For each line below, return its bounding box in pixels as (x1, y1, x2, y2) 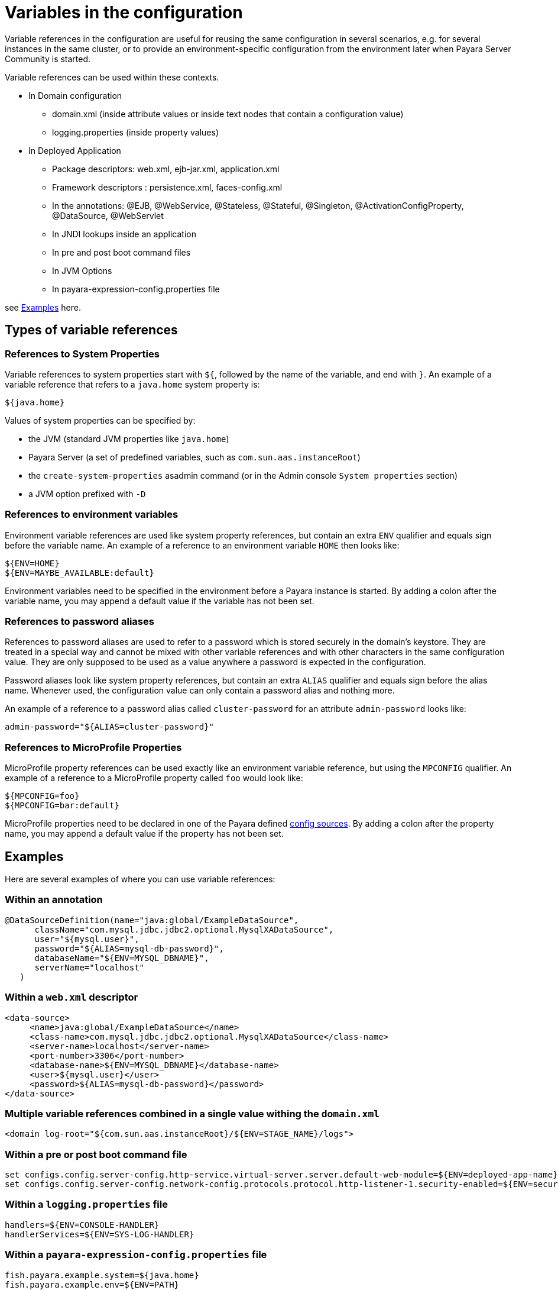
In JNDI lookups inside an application (52, 228, 196, 239)
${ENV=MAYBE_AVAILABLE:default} (5, 567, 154, 578)
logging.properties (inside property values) (52, 127, 219, 137)
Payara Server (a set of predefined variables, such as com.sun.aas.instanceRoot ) (28, 451, 361, 462)
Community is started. (5, 53, 91, 64)
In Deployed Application (28, 145, 121, 156)
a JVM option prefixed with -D (28, 488, 146, 499)
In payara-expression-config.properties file (52, 283, 220, 294)
